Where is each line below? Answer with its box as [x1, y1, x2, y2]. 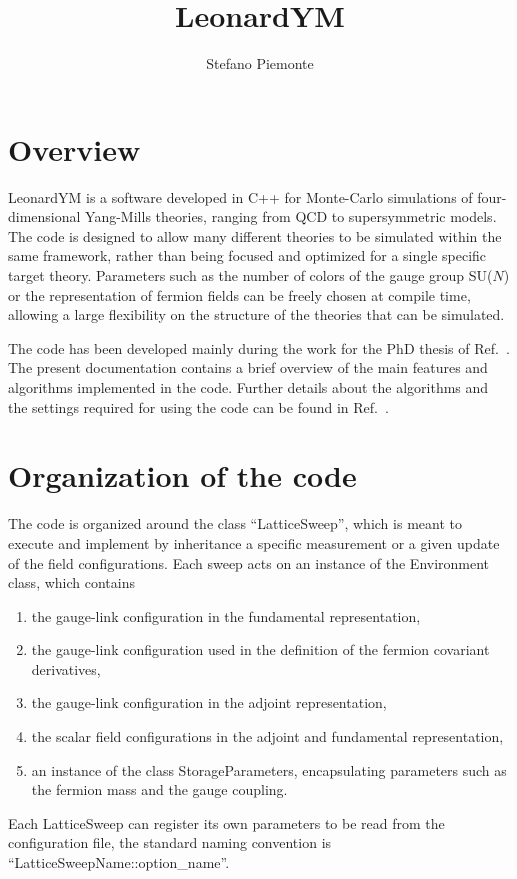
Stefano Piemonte [206, 53, 314, 74]
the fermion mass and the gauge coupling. [31, 779, 288, 800]
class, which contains [8, 572, 135, 593]
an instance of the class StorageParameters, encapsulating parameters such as [31, 759, 507, 780]
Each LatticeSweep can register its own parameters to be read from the [8, 812, 445, 833]
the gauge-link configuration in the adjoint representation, [31, 692, 387, 713]
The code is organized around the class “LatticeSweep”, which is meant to [8, 513, 462, 534]
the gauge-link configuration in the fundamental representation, [31, 605, 421, 626]
